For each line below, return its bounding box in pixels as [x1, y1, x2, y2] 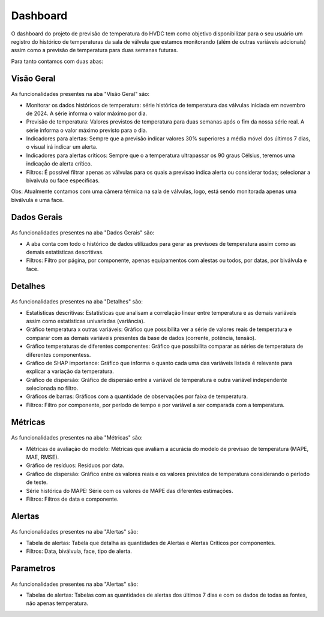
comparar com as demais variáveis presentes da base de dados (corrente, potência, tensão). [26, 334, 256, 341]
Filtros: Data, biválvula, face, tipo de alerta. [26, 547, 132, 555]
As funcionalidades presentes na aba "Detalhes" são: [11, 298, 143, 305]
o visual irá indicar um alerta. [26, 143, 98, 151]
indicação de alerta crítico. [26, 160, 92, 167]
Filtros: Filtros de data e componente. [26, 495, 119, 503]
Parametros [11, 564, 56, 574]
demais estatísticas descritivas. [26, 249, 104, 255]
